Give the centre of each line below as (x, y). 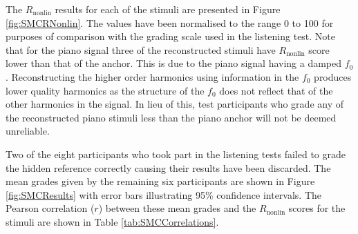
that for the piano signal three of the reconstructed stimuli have (141, 49)
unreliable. (28, 131)
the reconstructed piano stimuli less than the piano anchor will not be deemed (171, 117)
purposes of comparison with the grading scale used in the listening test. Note (171, 36)
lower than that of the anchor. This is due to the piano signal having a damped (174, 63)
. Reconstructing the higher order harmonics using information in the (152, 76)
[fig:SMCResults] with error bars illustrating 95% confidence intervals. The (164, 194)
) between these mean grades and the (177, 208)
